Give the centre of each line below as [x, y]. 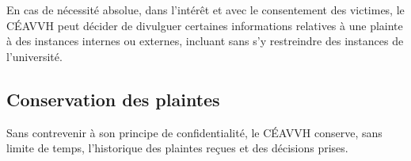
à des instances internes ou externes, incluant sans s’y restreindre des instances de [205, 41]
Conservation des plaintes [113, 99]
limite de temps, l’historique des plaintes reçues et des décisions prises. [177, 148]
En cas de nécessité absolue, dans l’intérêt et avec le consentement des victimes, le [205, 10]
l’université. [34, 56]
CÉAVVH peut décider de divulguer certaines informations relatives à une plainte [205, 25]
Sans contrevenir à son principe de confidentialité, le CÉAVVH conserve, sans [194, 132]
